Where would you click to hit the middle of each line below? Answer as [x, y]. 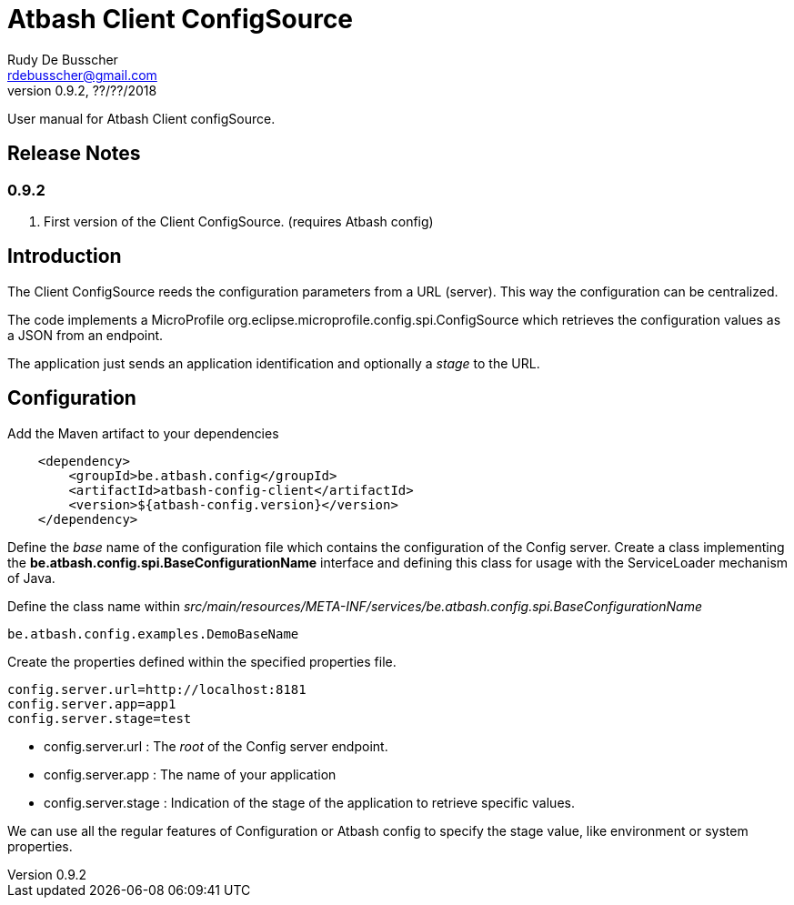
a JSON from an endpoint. [85, 335]
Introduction [65, 256]
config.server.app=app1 [92, 704]
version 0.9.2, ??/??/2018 [82, 90]
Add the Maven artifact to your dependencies [143, 433]
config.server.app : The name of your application [190, 774]
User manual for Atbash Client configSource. [141, 118]
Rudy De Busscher [63, 59]
